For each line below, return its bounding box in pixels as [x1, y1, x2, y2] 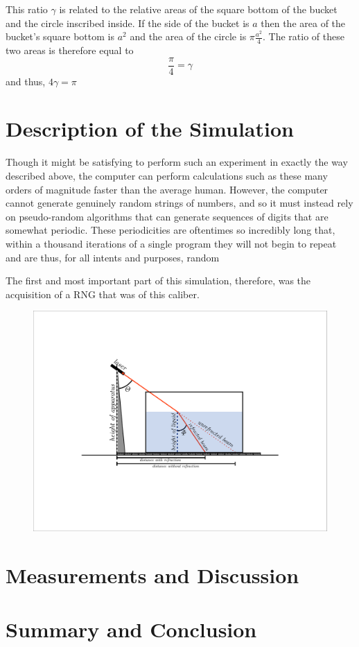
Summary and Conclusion [6, 615, 257, 644]
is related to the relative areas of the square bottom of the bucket [59, 2, 338, 16]
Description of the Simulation [6, 114, 294, 143]
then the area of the [261, 15, 346, 30]
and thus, [6, 74, 46, 88]
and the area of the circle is [130, 29, 247, 44]
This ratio [6, 2, 48, 16]
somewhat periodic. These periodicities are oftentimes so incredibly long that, [6, 223, 335, 237]
